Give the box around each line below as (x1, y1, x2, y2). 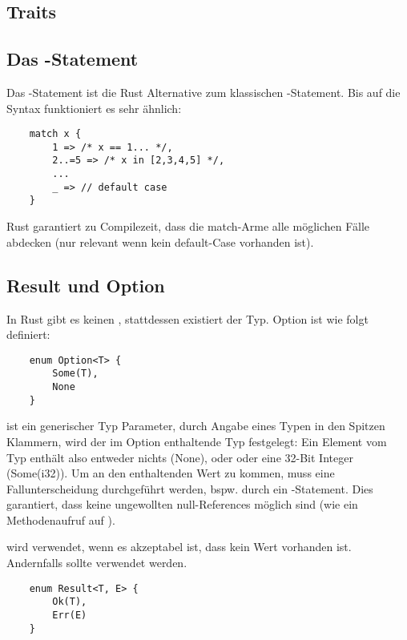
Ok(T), (52, 596, 87, 608)
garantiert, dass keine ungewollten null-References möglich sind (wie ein (6, 496, 358, 513)
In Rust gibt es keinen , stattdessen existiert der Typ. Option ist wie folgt (6, 310, 369, 327)
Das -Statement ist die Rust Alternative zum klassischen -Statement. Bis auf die (6, 83, 401, 100)
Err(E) (52, 609, 87, 621)
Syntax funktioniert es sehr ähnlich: (6, 99, 182, 116)
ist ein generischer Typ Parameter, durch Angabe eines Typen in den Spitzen (6, 417, 385, 434)
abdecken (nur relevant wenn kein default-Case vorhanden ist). (6, 233, 314, 250)
